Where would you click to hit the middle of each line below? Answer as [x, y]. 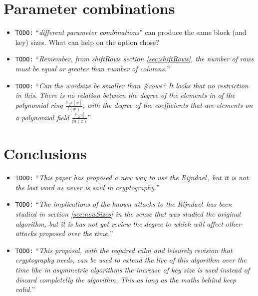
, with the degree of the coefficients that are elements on [168, 105]
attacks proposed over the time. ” [64, 233]
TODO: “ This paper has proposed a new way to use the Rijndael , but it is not [132, 177]
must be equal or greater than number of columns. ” [93, 69]
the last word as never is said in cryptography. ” [87, 187]
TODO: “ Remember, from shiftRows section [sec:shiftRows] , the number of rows [134, 59]
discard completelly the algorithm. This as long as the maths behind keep [126, 279]
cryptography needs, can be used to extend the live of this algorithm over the [131, 260]
